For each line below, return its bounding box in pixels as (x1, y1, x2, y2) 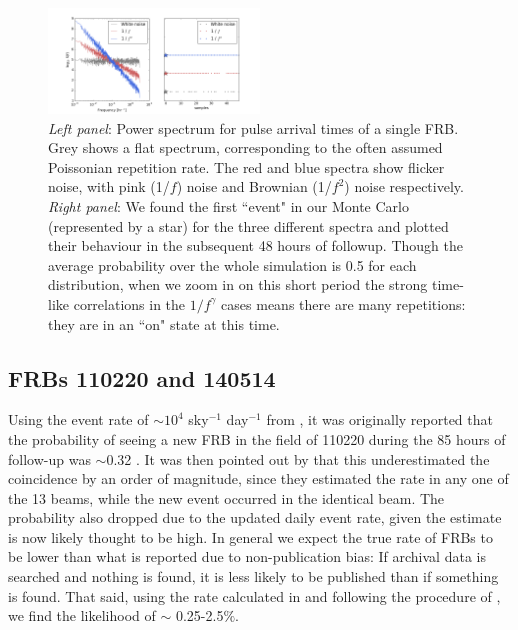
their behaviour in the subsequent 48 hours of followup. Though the (48, 235, 463, 256)
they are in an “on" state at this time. (48, 313, 280, 334)
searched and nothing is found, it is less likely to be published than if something (8, 566, 499, 587)
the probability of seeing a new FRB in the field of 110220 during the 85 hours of (8, 428, 506, 449)
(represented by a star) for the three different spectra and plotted (48, 215, 449, 236)
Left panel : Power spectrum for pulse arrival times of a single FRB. (48, 117, 459, 138)
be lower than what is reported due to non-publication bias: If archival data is (8, 546, 486, 567)
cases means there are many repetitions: (221, 293, 466, 314)
